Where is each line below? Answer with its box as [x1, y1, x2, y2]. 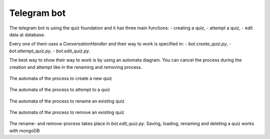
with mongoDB [9, 128, 40, 134]
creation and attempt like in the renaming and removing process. [9, 64, 142, 70]
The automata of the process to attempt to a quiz [9, 87, 110, 93]
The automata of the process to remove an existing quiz [9, 110, 124, 116]
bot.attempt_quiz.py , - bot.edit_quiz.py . [9, 48, 90, 54]
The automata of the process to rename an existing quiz [9, 98, 124, 104]
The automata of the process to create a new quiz [9, 75, 112, 81]
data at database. [9, 31, 45, 37]
